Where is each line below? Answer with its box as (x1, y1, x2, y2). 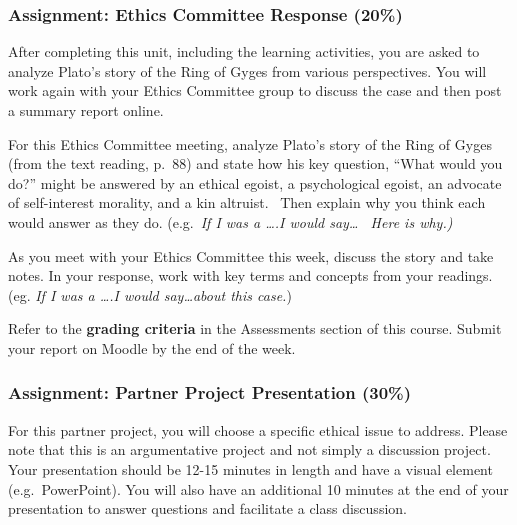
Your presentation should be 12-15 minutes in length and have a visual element (8, 458, 493, 479)
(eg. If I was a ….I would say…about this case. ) (8, 284, 292, 305)
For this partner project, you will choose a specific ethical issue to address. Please (8, 419, 508, 440)
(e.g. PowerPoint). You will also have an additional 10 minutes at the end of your (8, 478, 509, 499)
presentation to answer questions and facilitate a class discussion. (8, 498, 407, 519)
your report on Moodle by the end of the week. (8, 337, 296, 358)
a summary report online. (8, 100, 164, 120)
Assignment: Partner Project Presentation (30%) (8, 380, 412, 405)
